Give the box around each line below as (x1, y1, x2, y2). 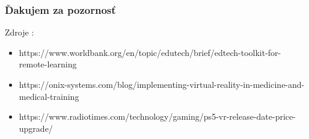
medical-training (19, 90, 79, 102)
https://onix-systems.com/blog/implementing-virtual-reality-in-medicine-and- (19, 78, 305, 90)
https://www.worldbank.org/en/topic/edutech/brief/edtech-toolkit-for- (19, 46, 281, 58)
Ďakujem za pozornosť (5, 2, 116, 17)
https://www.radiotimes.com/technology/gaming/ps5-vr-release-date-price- (19, 110, 296, 123)
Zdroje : (5, 26, 34, 39)
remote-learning (19, 58, 77, 70)
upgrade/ (19, 122, 53, 134)
